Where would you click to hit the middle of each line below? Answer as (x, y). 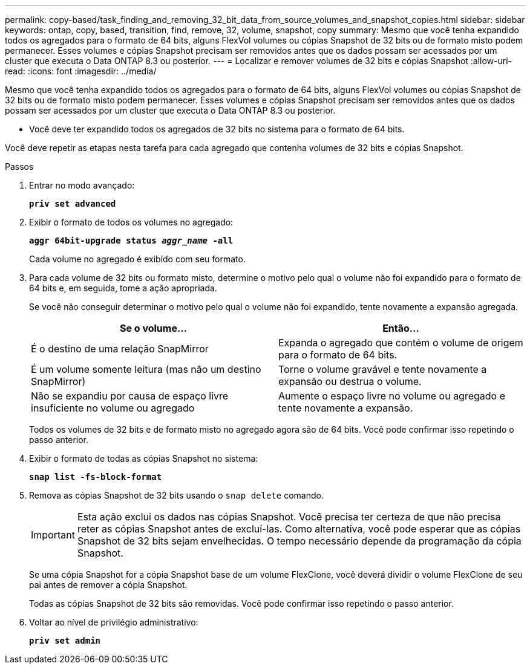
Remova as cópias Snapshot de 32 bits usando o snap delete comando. (176, 495)
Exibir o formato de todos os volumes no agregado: (131, 222)
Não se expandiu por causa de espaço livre (130, 396)
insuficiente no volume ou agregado (113, 408)
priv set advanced (73, 204)
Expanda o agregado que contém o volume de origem (401, 343)
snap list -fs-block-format (96, 477)
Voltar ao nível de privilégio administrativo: (114, 622)
